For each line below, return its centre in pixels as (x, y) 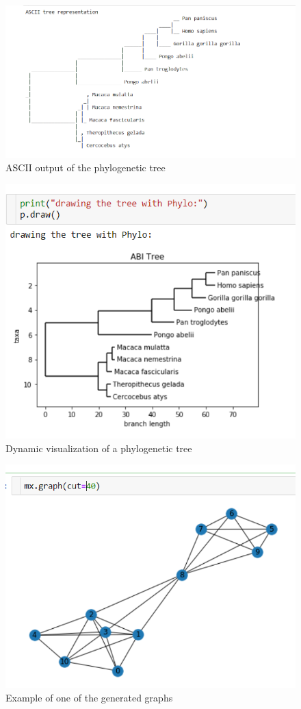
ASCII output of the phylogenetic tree (86, 167)
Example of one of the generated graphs (89, 697)
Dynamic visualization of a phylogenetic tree (99, 448)
